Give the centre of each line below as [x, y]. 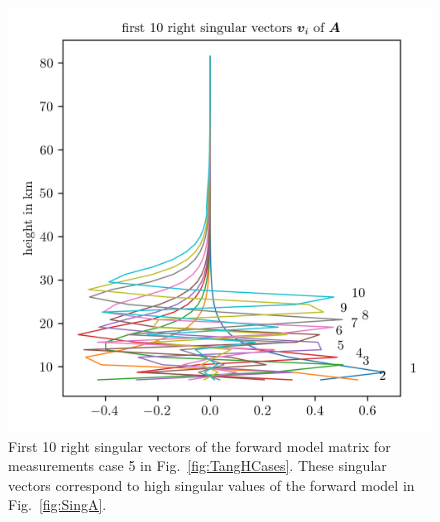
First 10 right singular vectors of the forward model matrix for [199, 445]
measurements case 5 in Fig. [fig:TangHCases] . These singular [197, 465]
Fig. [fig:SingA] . [57, 504]
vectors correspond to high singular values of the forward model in [211, 484]
